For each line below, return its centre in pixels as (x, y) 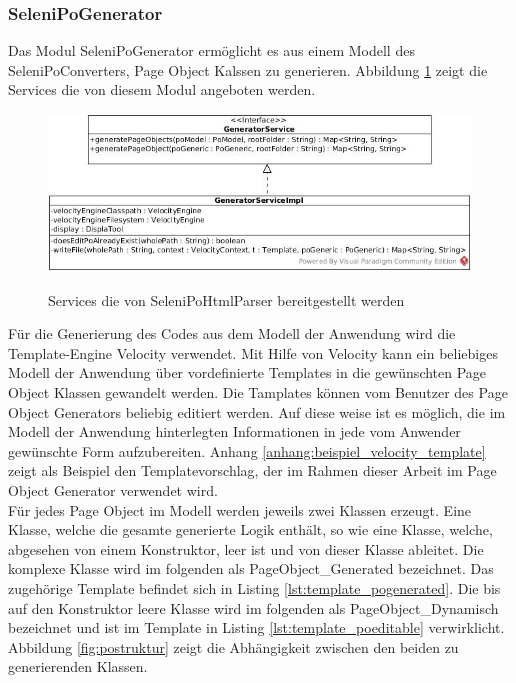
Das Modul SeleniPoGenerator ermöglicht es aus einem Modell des (211, 50)
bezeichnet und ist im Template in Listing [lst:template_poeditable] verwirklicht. (256, 627)
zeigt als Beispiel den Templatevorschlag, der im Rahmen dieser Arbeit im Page (252, 470)
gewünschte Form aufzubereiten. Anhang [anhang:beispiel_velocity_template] (247, 450)
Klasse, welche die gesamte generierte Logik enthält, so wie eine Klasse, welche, (250, 529)
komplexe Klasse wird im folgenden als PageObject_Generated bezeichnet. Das (251, 568)
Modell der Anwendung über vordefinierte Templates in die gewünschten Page (247, 372)
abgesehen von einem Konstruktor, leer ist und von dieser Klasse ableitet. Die (246, 548)
